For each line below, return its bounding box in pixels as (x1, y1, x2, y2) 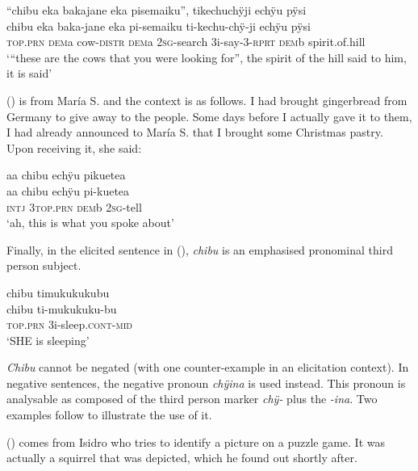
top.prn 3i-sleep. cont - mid (6, 316, 132, 333)
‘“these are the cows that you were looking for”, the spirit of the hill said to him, (6, 48, 407, 65)
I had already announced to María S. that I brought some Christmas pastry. (6, 124, 383, 141)
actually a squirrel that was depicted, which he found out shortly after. (6, 449, 357, 466)
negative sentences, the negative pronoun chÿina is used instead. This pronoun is (6, 374, 406, 391)
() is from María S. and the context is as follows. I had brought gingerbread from (6, 91, 408, 108)
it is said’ (6, 65, 52, 82)
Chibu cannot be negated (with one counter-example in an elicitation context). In (6, 359, 409, 376)
